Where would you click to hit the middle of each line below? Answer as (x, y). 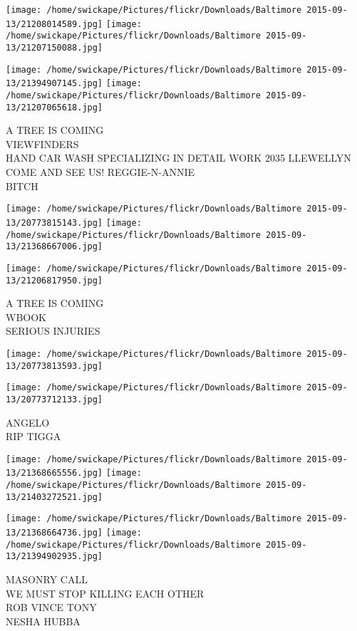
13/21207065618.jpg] (55, 107)
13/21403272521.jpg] (55, 497)
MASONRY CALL (47, 579)
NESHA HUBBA (43, 621)
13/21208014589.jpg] (55, 24)
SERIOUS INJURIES (53, 331)
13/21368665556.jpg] (55, 473)
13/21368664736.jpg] (55, 533)
